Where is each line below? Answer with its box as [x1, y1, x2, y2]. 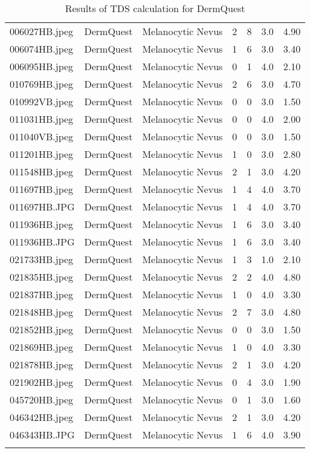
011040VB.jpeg [10, 129, 74, 143]
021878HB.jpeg [10, 357, 74, 371]
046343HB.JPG [10, 428, 75, 442]
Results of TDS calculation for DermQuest [65, 1, 245, 15]
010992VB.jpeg [10, 94, 74, 108]
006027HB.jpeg [10, 24, 74, 38]
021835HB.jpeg [10, 270, 74, 284]
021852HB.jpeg [10, 322, 74, 336]
